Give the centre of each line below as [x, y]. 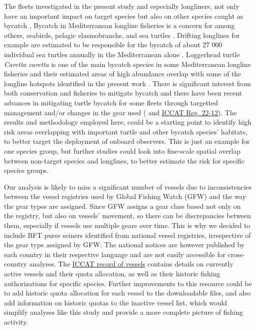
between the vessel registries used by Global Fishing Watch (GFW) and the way [125, 196]
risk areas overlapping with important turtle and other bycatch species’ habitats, [126, 131]
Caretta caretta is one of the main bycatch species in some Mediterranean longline [128, 64]
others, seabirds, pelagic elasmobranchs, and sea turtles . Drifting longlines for [122, 35]
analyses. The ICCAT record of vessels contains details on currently [131, 264]
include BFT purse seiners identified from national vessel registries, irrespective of [128, 235]
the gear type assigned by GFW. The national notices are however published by [124, 245]
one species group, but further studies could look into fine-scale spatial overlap [122, 150]
